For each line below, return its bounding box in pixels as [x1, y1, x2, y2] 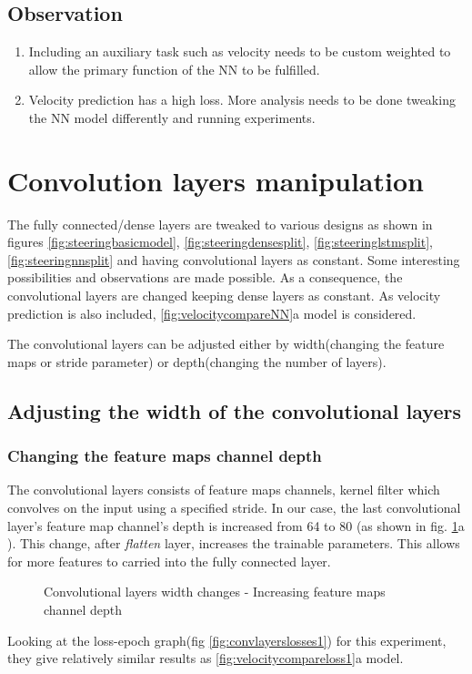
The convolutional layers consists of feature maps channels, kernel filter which [7, 480, 440, 499]
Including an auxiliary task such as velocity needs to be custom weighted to [28, 42, 451, 61]
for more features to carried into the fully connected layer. [7, 551, 331, 570]
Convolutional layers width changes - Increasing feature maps [44, 582, 386, 601]
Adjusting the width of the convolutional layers [7, 396, 461, 424]
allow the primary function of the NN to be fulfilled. [28, 59, 320, 78]
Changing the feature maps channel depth [7, 444, 322, 467]
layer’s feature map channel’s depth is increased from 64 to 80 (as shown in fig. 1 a [7, 516, 465, 535]
